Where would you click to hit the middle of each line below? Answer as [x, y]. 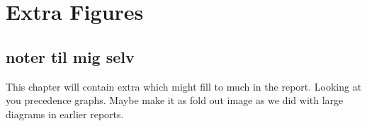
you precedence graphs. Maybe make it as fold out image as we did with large [175, 100]
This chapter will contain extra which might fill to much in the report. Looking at [184, 86]
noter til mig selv [70, 56]
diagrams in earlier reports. [65, 114]
